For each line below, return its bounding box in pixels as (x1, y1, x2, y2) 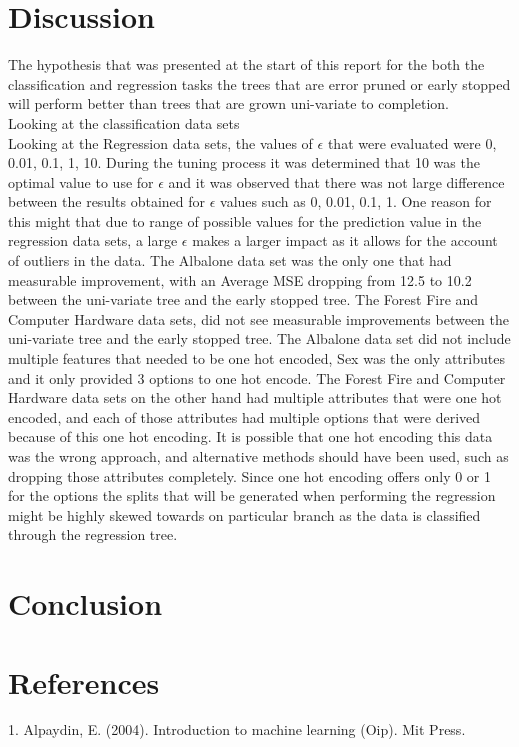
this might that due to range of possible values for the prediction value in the (8, 210, 482, 231)
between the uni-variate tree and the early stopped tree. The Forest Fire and (8, 289, 479, 310)
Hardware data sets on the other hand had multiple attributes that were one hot (8, 387, 502, 408)
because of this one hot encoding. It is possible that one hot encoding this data (8, 426, 493, 447)
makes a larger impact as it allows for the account (192, 230, 498, 251)
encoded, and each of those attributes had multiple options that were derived (8, 406, 481, 427)
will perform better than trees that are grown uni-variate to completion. (8, 93, 449, 114)
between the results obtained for (8, 191, 206, 212)
